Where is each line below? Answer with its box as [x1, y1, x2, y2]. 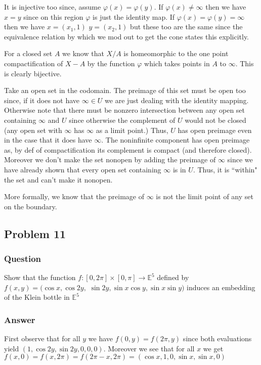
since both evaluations [183, 333, 252, 344]
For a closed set [4, 48, 53, 59]
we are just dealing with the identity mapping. [105, 95, 249, 105]
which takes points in [144, 58, 210, 68]
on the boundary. [4, 201, 57, 211]
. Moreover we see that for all [103, 343, 195, 353]
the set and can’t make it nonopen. [4, 174, 113, 185]
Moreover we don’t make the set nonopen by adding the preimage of [4, 154, 216, 165]
